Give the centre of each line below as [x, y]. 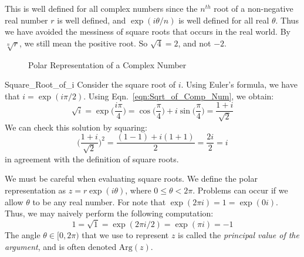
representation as [36, 190]
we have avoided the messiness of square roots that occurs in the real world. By [148, 31]
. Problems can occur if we [240, 190]
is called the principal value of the [239, 234]
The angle [23, 234]
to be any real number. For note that [99, 201]
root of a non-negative [254, 8]
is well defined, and [92, 20]
